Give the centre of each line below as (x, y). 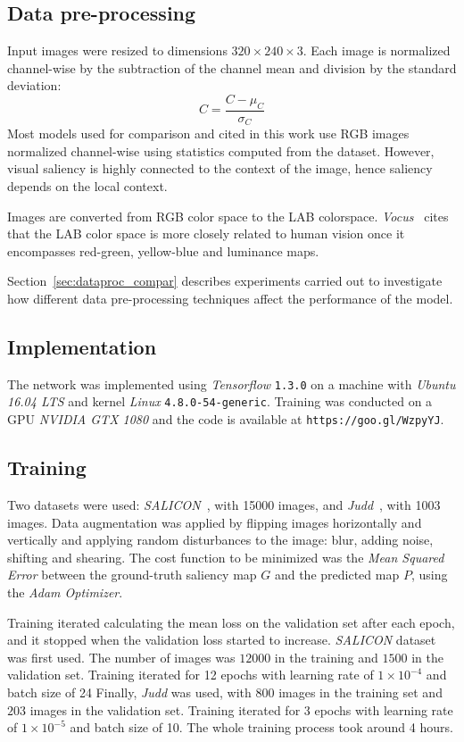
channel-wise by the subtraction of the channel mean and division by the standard (232, 67)
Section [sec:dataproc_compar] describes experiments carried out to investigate (225, 281)
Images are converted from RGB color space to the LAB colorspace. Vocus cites (228, 216)
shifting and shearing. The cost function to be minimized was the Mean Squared (226, 557)
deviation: (34, 85)
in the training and (326, 657)
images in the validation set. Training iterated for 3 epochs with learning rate (241, 709)
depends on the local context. (87, 186)
